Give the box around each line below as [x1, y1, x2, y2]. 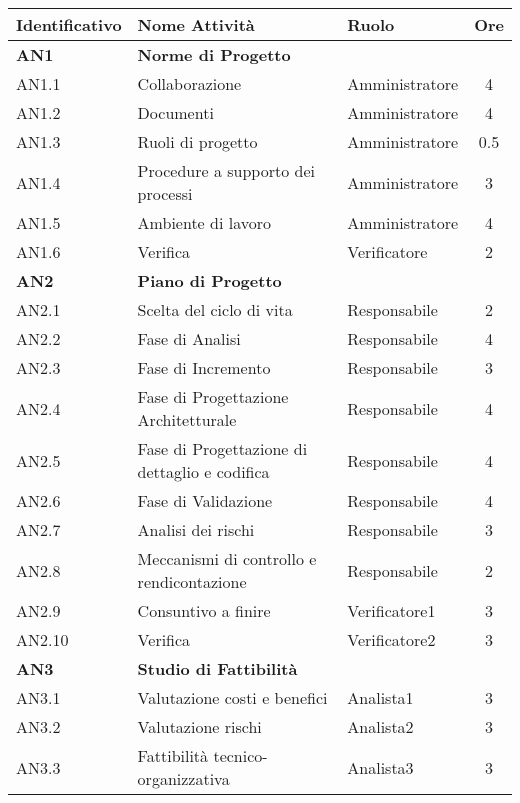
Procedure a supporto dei [137, 159, 315, 182]
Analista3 [347, 755, 414, 779]
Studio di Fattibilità [137, 657, 298, 680]
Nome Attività [137, 13, 255, 36]
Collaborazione [137, 72, 242, 95]
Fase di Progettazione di [137, 437, 308, 460]
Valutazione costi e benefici [137, 686, 328, 709]
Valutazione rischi [137, 715, 262, 738]
